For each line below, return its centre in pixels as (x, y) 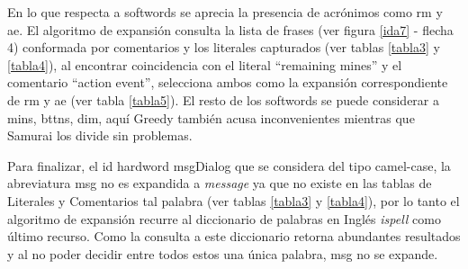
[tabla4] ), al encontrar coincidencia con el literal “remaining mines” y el (205, 64)
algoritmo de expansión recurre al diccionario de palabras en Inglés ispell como (224, 218)
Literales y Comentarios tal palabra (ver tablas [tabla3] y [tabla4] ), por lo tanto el (234, 200)
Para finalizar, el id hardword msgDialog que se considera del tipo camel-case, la (229, 165)
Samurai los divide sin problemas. (100, 135)
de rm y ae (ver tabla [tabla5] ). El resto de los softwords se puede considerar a (223, 99)
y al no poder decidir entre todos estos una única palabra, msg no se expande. (223, 253)
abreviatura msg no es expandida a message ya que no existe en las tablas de (220, 183)
